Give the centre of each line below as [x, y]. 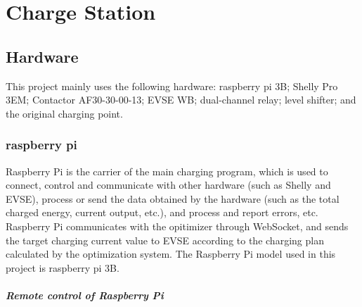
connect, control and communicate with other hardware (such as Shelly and [168, 185]
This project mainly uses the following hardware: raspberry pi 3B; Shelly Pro [172, 86]
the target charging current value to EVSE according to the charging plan [165, 240]
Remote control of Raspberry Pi [85, 295]
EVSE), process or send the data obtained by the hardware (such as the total [173, 198]
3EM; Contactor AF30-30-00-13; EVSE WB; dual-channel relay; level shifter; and [181, 100]
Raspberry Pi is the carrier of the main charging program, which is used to [167, 171]
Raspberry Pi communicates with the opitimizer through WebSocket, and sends [177, 226]
